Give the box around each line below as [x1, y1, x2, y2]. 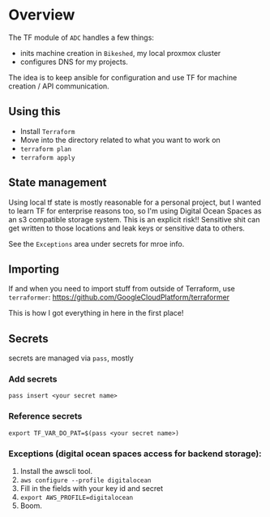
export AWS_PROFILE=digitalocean [19, 493, 134, 502]
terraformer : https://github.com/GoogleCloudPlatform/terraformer [8, 292, 229, 302]
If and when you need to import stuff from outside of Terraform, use [8, 284, 235, 294]
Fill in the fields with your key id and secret [19, 484, 164, 493]
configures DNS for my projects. [19, 57, 128, 67]
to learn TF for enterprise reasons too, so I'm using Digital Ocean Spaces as [8, 205, 262, 216]
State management [8, 176, 107, 190]
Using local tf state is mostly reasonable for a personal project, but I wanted [8, 197, 262, 207]
